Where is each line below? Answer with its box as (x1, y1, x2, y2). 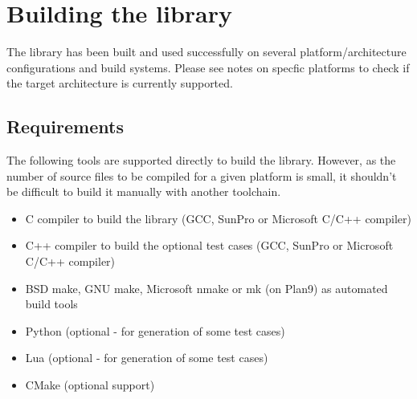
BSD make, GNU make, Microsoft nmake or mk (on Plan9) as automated (25, 279, 388, 296)
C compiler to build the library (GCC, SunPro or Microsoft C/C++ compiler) (25, 210, 411, 226)
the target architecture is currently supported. (6, 75, 233, 92)
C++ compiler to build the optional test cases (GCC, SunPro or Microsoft (25, 237, 394, 254)
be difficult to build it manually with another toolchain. (6, 183, 281, 200)
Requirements (6, 114, 124, 139)
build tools (25, 295, 78, 312)
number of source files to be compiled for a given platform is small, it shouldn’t (6, 167, 397, 184)
